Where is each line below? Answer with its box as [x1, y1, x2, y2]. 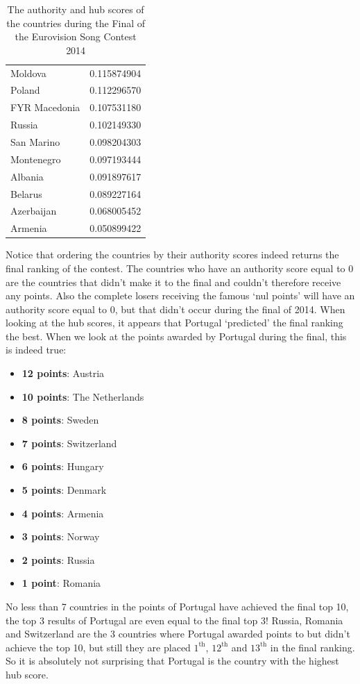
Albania [10, 169, 44, 183]
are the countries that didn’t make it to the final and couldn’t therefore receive [6, 274, 341, 289]
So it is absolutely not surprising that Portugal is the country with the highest [6, 653, 339, 668]
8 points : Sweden [22, 412, 99, 427]
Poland [10, 83, 40, 97]
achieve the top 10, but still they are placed [6, 640, 191, 654]
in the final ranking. [270, 640, 355, 654]
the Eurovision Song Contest [15, 29, 137, 44]
